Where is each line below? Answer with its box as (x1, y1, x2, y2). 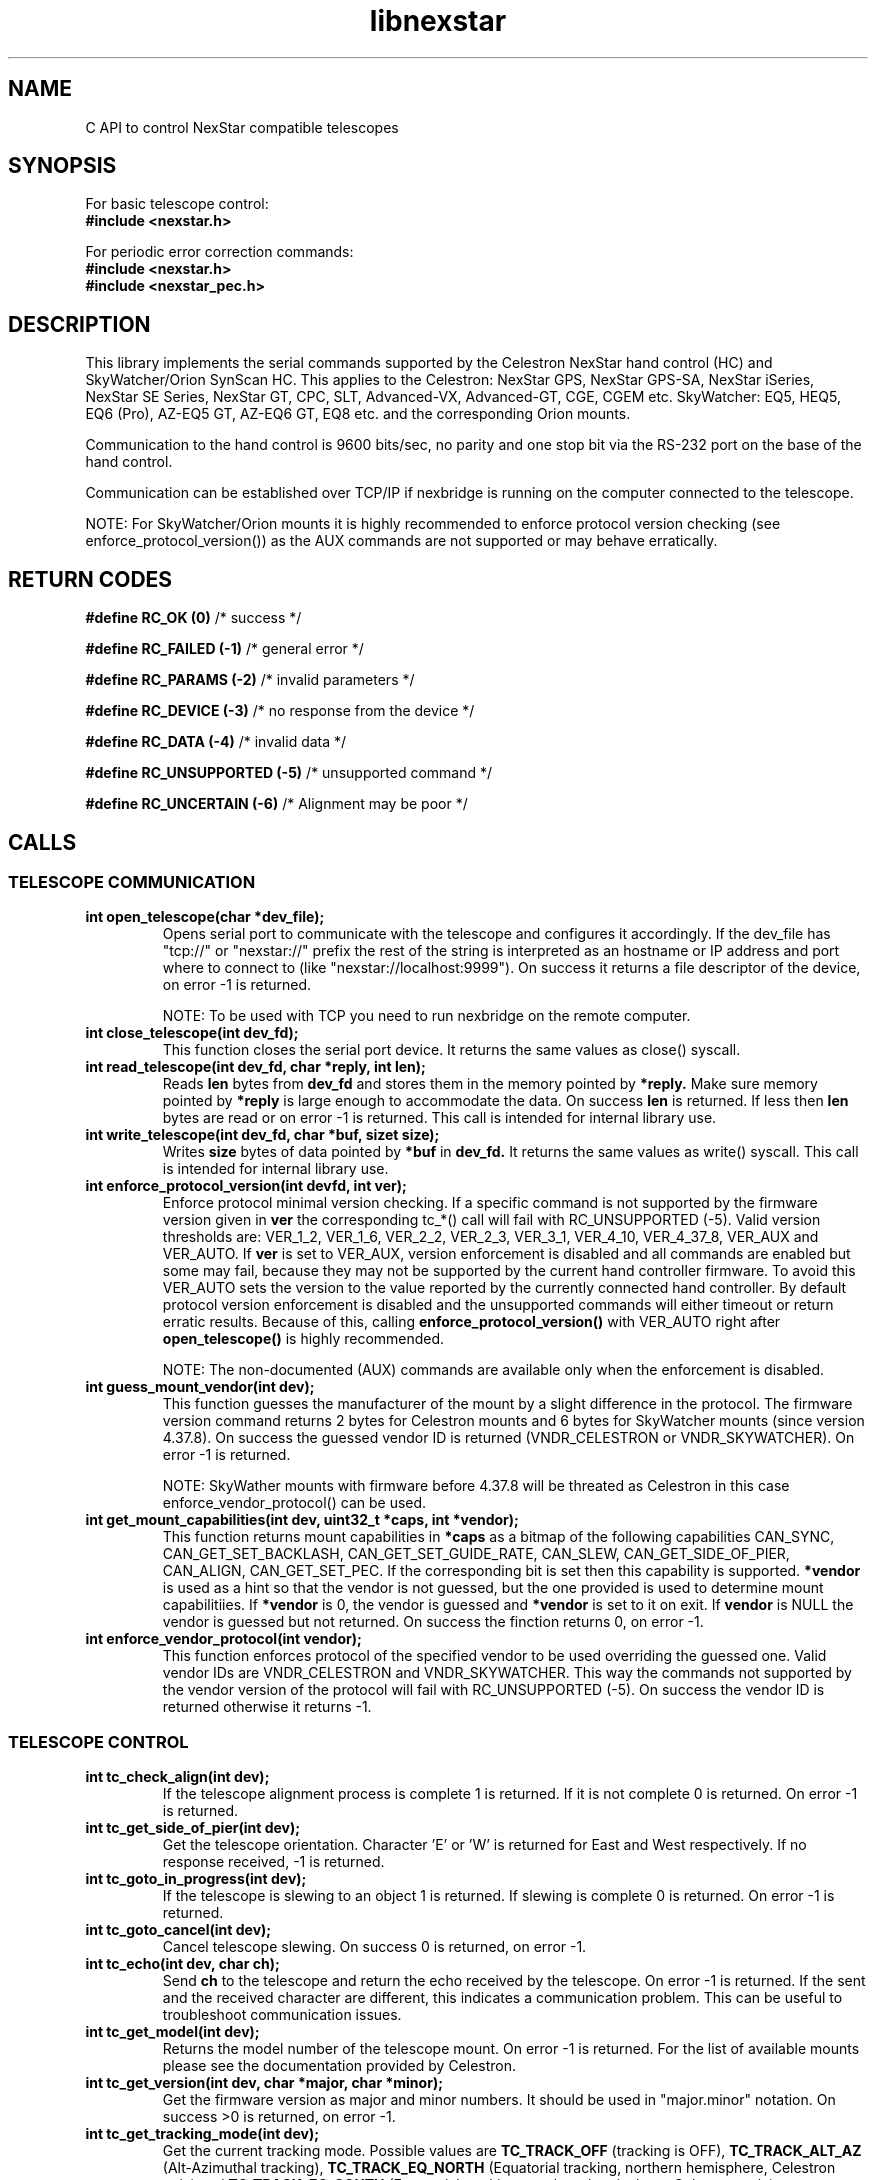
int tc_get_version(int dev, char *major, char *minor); (85, 2074, 443, 2092)
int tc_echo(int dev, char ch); (85, 1955, 280, 1973)
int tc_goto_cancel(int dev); (85, 1921, 272, 1939)
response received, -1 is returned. (162, 1853, 385, 1871)
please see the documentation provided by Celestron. (162, 2057, 517, 2075)
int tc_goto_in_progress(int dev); (85, 1870, 307, 1888)
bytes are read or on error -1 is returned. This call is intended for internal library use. (162, 1109, 717, 1127)
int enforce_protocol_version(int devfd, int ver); (85, 1177, 407, 1195)
